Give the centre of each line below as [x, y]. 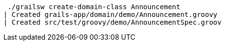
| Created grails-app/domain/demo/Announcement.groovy [111, 15]
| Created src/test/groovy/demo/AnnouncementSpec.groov [112, 22]
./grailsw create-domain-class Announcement [94, 7]
